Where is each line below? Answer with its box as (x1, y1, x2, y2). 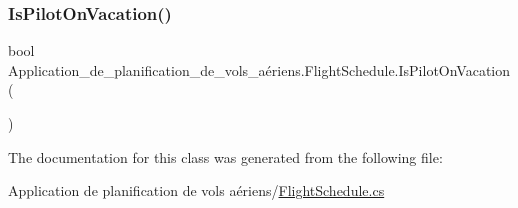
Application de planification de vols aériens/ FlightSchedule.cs (8, 180, 385, 201)
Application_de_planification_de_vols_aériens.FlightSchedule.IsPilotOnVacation (8, 59, 511, 80)
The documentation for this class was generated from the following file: (8, 146, 443, 167)
